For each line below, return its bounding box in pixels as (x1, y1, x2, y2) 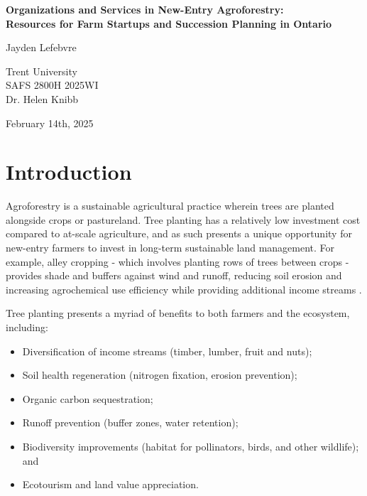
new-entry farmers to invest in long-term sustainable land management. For (6, 240, 335, 255)
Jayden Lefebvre (6, 40, 77, 55)
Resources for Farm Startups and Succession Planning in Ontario (6, 16, 332, 31)
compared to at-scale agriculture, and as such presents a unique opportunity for (6, 226, 352, 241)
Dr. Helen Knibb (6, 91, 79, 106)
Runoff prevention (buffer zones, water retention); (22, 415, 239, 430)
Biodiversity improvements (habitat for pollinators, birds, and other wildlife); (22, 439, 359, 453)
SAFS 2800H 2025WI (6, 77, 99, 92)
